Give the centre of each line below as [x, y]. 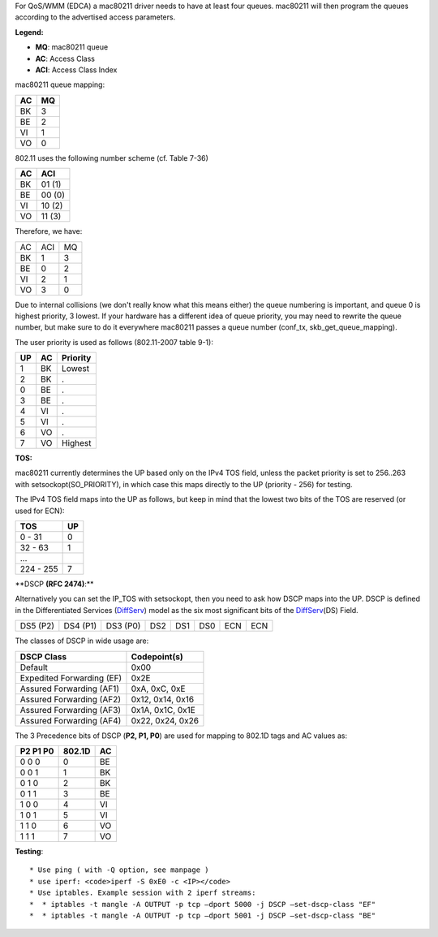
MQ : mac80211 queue [72, 47]
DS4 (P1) [80, 626]
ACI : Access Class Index [76, 70]
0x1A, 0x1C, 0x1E [163, 710]
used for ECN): [40, 511]
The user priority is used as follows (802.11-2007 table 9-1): [114, 342]
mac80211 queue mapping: [60, 84]
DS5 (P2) [37, 626]
